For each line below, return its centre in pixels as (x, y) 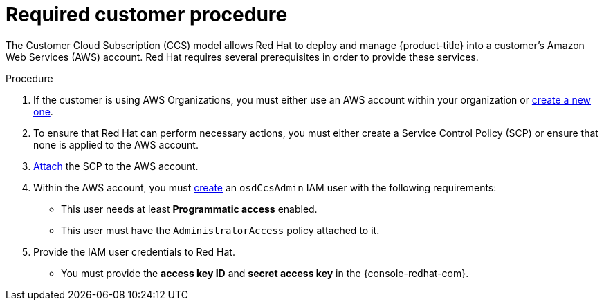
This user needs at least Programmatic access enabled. (189, 209)
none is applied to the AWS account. (116, 144)
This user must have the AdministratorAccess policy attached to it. (220, 230)
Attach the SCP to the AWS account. (116, 166)
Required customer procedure (147, 15)
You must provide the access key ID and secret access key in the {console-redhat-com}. (265, 273)
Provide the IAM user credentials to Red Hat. (134, 251)
